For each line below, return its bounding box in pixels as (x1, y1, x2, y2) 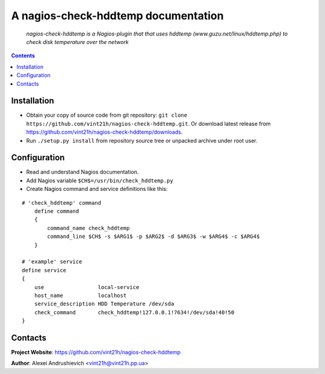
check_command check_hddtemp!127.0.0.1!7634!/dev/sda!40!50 (34, 309, 235, 316)
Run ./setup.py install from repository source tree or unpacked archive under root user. (26, 137, 258, 144)
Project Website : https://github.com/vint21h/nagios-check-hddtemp (11, 349, 181, 356)
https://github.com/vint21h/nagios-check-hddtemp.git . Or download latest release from (26, 120, 271, 127)
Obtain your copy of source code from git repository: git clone (26, 111, 188, 119)
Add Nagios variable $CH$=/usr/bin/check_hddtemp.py (26, 176, 174, 184)
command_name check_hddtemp (47, 225, 130, 231)
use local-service (34, 284, 140, 290)
